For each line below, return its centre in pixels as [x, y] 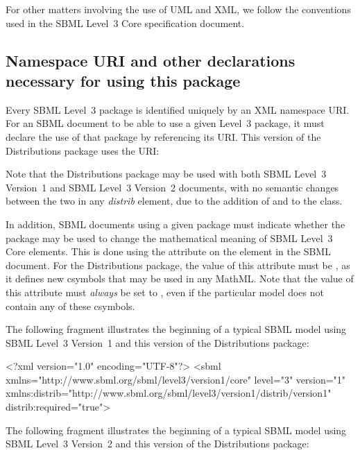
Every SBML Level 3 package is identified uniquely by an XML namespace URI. [178, 109]
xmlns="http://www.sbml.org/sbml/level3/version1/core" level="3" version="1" [176, 379]
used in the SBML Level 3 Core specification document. [125, 23]
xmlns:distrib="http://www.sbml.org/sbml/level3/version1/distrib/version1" [169, 393]
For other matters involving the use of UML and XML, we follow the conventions [178, 9]
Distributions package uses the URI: [83, 150]
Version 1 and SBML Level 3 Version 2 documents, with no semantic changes [172, 187]
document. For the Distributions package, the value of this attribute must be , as [178, 265]
